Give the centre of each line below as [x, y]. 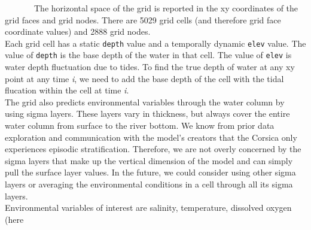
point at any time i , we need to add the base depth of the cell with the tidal [144, 78]
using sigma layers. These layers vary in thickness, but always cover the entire [147, 114]
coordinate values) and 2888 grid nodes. [78, 31]
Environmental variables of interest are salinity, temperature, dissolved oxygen [148, 208]
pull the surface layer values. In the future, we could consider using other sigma [150, 172]
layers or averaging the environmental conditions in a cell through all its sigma [149, 184]
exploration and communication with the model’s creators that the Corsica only [151, 137]
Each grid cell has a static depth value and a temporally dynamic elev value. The [155, 43]
